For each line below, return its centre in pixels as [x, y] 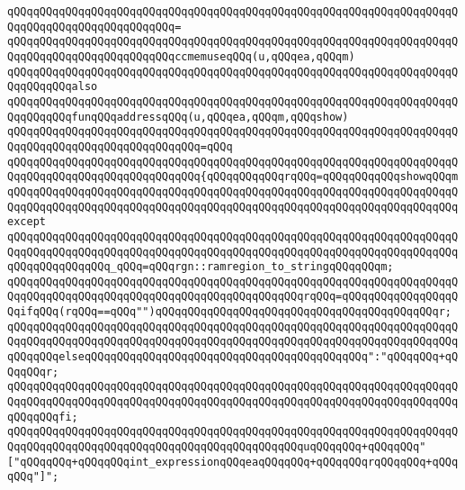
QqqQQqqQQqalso [53, 87]
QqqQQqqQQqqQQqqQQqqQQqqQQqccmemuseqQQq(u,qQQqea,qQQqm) [181, 56]
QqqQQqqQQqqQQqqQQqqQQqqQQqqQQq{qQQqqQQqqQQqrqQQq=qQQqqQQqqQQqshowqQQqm [233, 177]
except [27, 222]
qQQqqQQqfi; [43, 417]
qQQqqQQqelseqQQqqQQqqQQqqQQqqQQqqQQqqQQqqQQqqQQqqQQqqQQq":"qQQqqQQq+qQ [233, 357]
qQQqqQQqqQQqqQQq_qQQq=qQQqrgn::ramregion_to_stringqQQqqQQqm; [201, 267]
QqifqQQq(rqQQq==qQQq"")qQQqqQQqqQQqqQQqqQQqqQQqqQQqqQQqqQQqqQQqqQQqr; [229, 312]
